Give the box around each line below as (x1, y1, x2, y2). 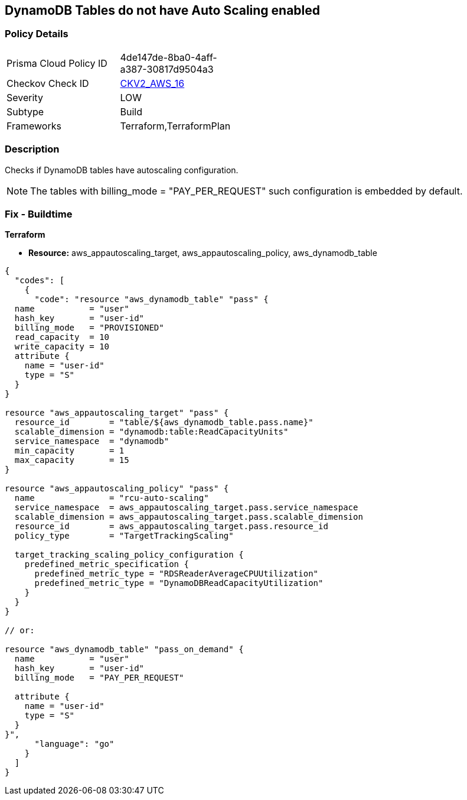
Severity (6, 91, 43, 103)
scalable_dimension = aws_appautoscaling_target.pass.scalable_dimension (14, 512, 363, 522)
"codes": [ (14, 276, 65, 286)
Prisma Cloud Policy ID (6, 57, 107, 69)
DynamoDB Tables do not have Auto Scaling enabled (5, 3, 321, 18)
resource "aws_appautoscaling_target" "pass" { (5, 408, 229, 418)
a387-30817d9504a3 (120, 63, 214, 75)
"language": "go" (34, 739, 115, 749)
